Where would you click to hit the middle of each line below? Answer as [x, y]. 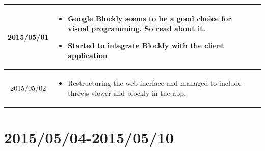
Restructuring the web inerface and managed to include [155, 83]
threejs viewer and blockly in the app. [127, 93]
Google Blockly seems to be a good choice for [150, 18]
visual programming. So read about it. [137, 28]
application [88, 55]
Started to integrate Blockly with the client [146, 45]
